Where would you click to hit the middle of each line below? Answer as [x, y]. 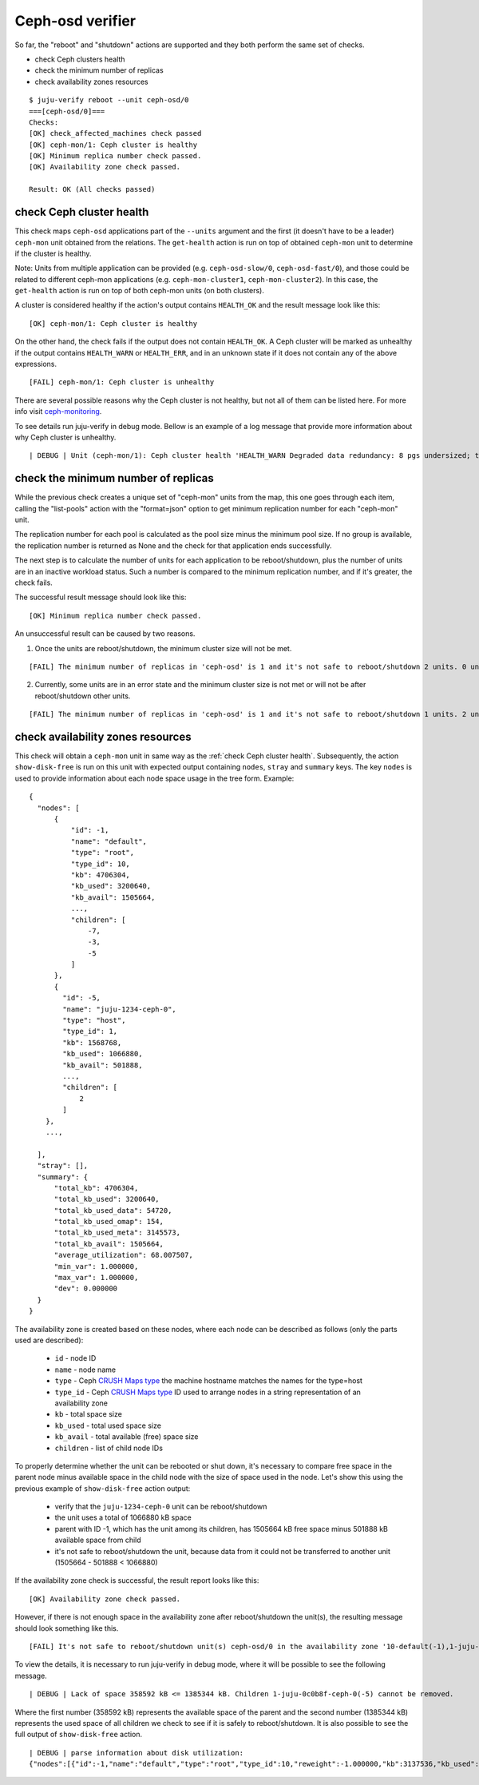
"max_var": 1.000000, [96, 1278]
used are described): [49, 1340]
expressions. [36, 364]
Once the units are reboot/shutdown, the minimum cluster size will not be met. [163, 648]
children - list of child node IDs [109, 1448]
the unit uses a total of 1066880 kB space [123, 1517]
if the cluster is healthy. [53, 253]
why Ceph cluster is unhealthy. [65, 437]
